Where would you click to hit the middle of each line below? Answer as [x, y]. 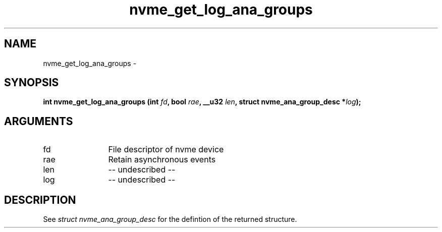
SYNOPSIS [32, 83]
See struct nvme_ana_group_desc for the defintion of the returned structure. [170, 219]
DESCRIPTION [40, 200]
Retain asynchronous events [162, 160]
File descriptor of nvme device [166, 150]
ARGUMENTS [39, 121]
